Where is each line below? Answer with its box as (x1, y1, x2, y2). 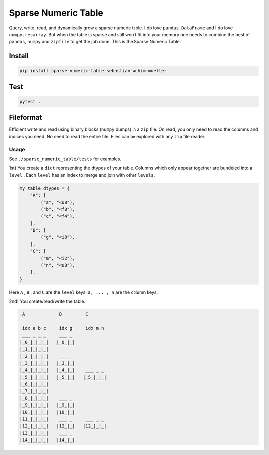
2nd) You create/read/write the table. (9, 298, 86, 304)
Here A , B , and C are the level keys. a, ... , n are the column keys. (9, 289, 158, 295)
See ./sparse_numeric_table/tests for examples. (9, 156, 122, 162)
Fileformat (9, 113, 42, 122)
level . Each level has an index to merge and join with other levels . (9, 172, 155, 178)
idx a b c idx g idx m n (22, 325, 104, 331)
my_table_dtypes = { (19, 185, 70, 191)
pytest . (19, 99, 41, 104)
